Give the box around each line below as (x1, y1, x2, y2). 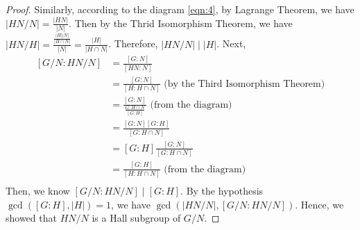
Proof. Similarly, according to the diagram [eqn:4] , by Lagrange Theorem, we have (6, 2, 354, 16)
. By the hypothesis (180, 183, 264, 197)
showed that (6, 211, 57, 225)
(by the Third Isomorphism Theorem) (164, 79, 325, 89)
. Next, (216, 36, 246, 51)
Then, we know (6, 183, 70, 197)
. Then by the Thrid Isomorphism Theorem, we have (69, 15, 293, 30)
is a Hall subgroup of (92, 211, 181, 225)
